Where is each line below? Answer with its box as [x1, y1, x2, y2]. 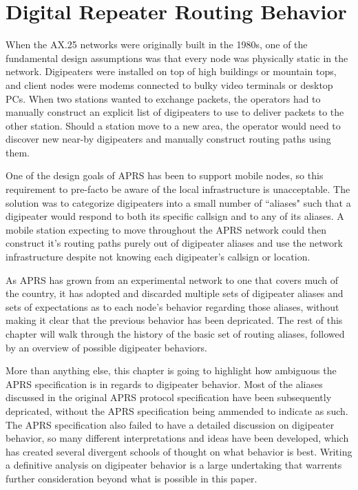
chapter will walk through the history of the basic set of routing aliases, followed [6, 327, 345, 340]
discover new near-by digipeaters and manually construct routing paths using [6, 132, 331, 146]
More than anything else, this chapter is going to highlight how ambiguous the [6, 363, 337, 378]
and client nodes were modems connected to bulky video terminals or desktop [6, 77, 333, 92]
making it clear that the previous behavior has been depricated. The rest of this [6, 313, 343, 327]
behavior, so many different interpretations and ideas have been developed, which [6, 431, 349, 445]
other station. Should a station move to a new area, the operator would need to [6, 118, 341, 132]
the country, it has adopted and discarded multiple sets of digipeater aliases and [6, 286, 344, 300]
